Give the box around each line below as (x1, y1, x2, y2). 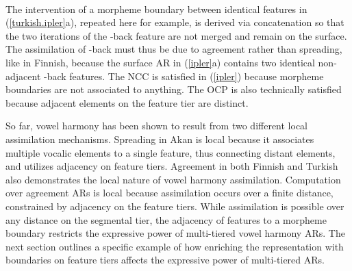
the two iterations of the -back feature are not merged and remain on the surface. (5, 28, 347, 42)
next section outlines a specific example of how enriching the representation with (5, 239, 344, 253)
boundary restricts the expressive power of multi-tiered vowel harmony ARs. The (5, 226, 345, 240)
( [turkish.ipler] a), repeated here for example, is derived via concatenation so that (5, 15, 344, 29)
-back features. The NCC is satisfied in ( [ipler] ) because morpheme (43, 68, 324, 83)
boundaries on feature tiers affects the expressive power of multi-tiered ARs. (5, 253, 325, 267)
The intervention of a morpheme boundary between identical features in (5, 1, 307, 16)
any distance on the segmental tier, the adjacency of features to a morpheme (5, 212, 327, 227)
